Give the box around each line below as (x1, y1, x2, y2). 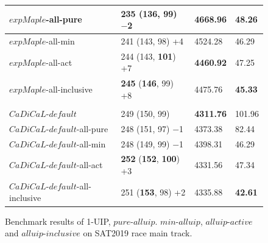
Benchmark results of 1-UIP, (5, 214, 111, 227)
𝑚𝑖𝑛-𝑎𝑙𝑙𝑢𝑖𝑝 (160, 217, 200, 227)
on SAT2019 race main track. (83, 227, 192, 239)
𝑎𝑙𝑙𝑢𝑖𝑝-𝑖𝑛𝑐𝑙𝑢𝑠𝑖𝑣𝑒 (21, 230, 80, 239)
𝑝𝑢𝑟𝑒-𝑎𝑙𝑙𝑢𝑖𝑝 (113, 217, 155, 227)
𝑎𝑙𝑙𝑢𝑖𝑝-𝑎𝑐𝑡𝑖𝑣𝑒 (205, 217, 253, 227)
